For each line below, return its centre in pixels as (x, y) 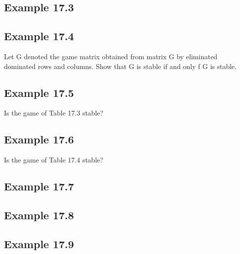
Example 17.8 (39, 215)
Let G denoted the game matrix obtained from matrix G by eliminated (111, 56)
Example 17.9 (39, 243)
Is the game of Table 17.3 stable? (54, 113)
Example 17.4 (39, 36)
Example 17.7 (39, 186)
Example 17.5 (39, 92)
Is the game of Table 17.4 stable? (54, 160)
